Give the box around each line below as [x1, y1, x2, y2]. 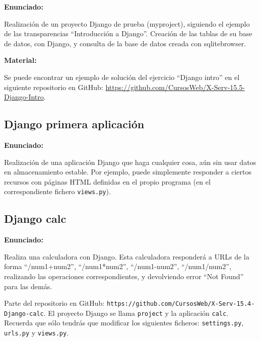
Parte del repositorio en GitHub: [4, 298, 105, 308]
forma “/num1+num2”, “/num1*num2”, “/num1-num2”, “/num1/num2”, [4, 261, 231, 272]
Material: [4, 55, 37, 65]
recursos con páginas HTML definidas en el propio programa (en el [4, 176, 211, 187]
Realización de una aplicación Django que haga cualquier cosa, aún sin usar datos [4, 156, 256, 167]
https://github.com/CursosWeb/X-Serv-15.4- [106, 300, 255, 308]
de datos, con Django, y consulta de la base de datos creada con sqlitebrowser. [4, 38, 246, 48]
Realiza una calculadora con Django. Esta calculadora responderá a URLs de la [4, 251, 249, 262]
